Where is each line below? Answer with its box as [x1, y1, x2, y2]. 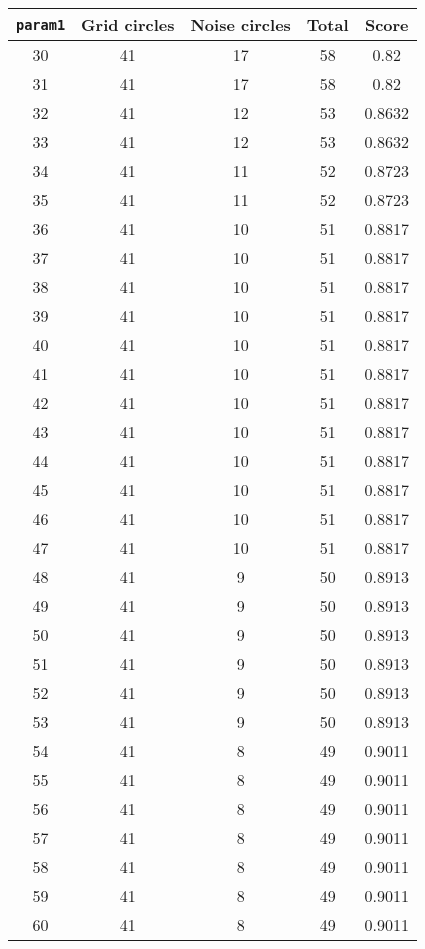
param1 [16, 16, 66, 33]
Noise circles [190, 13, 291, 36]
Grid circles [81, 13, 175, 36]
